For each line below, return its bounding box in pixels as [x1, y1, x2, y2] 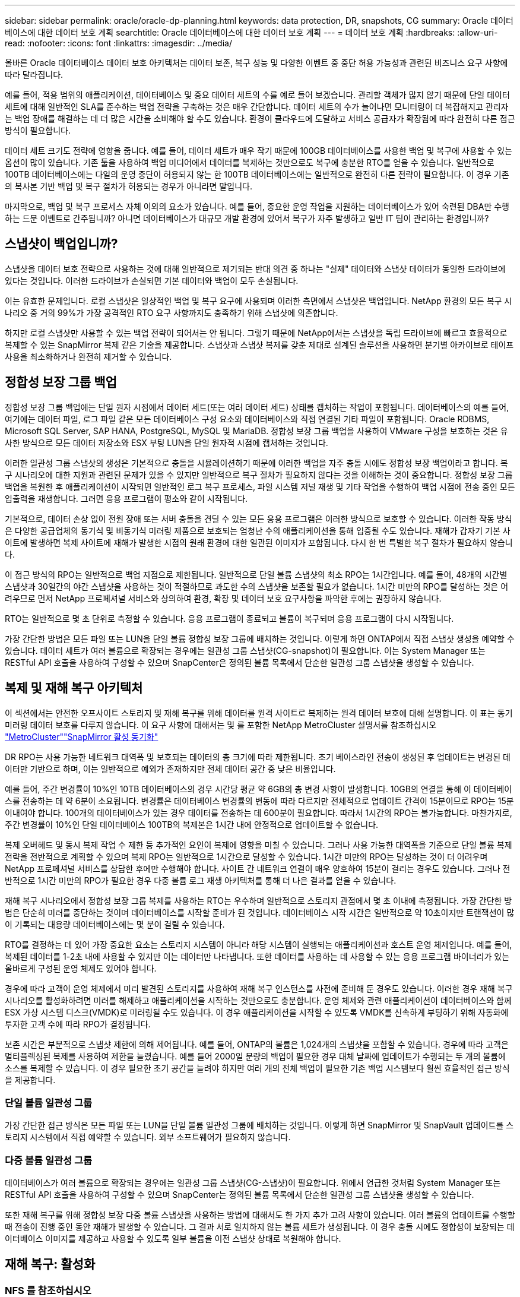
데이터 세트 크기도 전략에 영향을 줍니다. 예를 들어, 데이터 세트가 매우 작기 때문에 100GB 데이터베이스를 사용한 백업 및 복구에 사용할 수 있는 [5, 145, 512, 156]
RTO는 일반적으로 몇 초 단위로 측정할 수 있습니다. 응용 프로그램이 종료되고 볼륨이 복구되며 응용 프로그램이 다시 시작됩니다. [5, 613, 454, 624]
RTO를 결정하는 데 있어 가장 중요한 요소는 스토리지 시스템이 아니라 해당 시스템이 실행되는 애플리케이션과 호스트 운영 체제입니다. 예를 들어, [5, 939, 512, 950]
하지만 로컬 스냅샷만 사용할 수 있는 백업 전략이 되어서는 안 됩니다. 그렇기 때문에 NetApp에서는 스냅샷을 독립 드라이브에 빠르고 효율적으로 [5, 327, 508, 338]
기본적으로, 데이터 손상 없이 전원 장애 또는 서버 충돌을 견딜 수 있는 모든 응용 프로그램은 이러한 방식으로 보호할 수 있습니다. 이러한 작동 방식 [5, 513, 512, 524]
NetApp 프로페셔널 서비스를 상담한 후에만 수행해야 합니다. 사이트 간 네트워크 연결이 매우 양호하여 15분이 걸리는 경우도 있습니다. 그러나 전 [5, 863, 511, 874]
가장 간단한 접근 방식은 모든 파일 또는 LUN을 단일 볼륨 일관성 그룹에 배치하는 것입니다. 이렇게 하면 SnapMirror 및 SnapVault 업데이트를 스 [5, 1120, 514, 1131]
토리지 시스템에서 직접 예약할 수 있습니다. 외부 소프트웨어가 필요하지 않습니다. [5, 1132, 291, 1143]
